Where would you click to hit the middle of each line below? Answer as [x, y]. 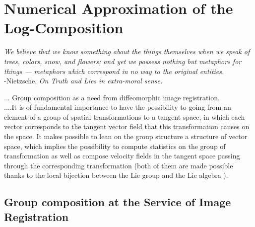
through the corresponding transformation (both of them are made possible [119, 165]
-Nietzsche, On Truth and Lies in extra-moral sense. [83, 81]
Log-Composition [64, 28]
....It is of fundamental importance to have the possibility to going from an [118, 107]
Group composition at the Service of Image [118, 202]
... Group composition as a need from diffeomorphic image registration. [112, 97]
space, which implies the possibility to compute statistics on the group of [115, 146]
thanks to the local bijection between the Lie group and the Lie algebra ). [116, 175]
